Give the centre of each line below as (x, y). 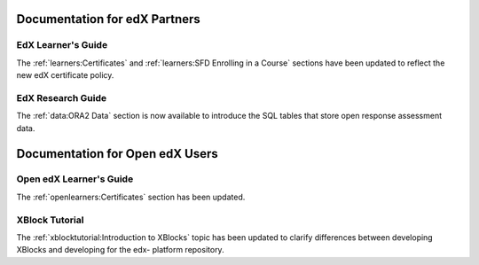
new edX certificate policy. (65, 75)
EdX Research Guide (61, 97)
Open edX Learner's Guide (75, 179)
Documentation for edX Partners (109, 19)
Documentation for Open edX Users (117, 154)
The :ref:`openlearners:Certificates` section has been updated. (131, 197)
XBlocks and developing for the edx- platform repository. (121, 250)
